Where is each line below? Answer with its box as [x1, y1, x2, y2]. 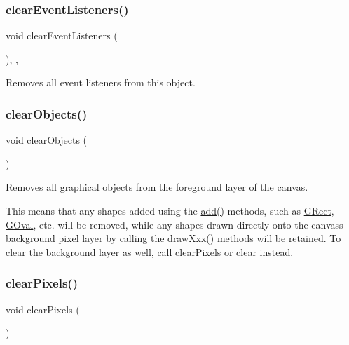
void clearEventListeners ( [6, 28, 118, 43]
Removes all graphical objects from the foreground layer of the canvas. [6, 180, 308, 194]
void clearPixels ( [6, 302, 80, 316]
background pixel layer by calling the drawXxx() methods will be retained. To [6, 231, 341, 245]
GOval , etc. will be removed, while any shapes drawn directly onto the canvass [6, 217, 343, 231]
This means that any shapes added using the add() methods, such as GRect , [6, 203, 334, 217]
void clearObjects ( [6, 133, 88, 147]
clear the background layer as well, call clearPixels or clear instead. [6, 244, 294, 259]
